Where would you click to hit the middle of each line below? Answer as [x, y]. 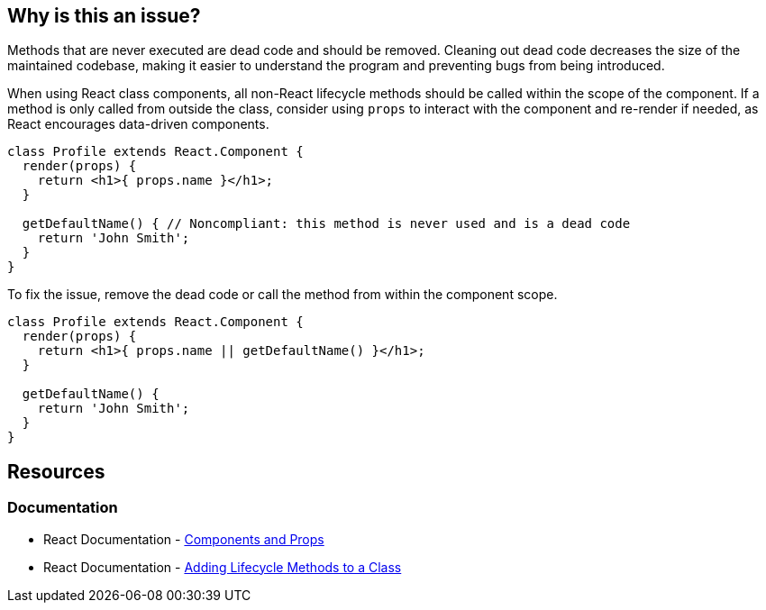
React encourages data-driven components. [138, 124]
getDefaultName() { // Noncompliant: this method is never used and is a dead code [326, 224]
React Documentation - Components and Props [184, 539]
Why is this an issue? [104, 16]
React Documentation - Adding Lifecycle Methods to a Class [223, 567]
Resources [56, 471]
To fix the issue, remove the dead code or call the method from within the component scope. [283, 295]
